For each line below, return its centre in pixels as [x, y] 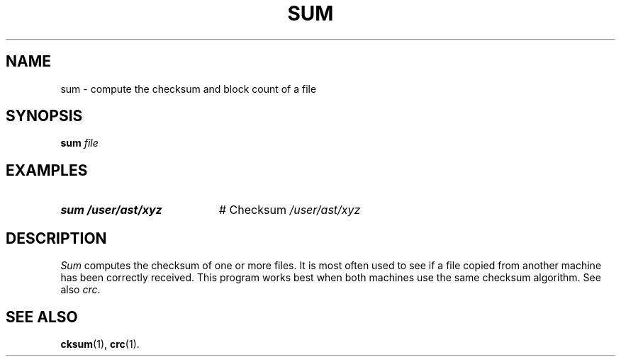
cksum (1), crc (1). [100, 344]
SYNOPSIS [44, 116]
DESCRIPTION [56, 238]
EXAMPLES [47, 170]
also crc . [80, 290]
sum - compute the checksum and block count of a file [189, 89]
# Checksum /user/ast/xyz [290, 210]
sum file [79, 143]
